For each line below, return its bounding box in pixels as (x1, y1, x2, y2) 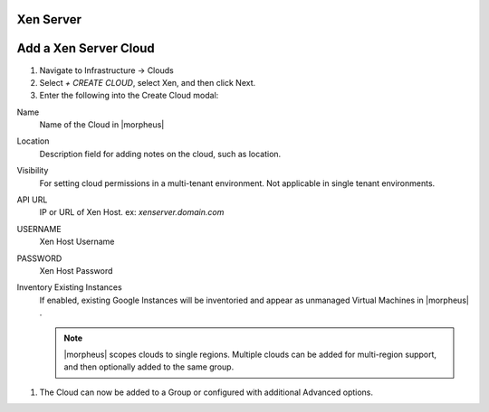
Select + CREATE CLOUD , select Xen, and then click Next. (39, 77, 256, 88)
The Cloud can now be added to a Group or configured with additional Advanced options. (39, 387, 374, 398)
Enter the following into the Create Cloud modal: (39, 90, 219, 101)
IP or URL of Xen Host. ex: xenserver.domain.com (39, 207, 225, 218)
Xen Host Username (39, 236, 115, 248)
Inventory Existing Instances (16, 282, 122, 293)
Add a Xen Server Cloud (16, 41, 156, 56)
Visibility (16, 165, 49, 176)
